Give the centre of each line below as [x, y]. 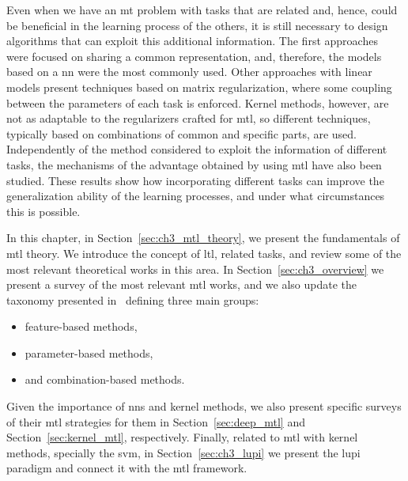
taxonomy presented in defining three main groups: [133, 299]
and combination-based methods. [105, 379]
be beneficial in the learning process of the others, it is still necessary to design [197, 25]
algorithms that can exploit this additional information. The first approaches [192, 41]
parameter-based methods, [89, 352]
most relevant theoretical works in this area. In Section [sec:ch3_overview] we [195, 269]
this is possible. [43, 211]
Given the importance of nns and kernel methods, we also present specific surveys [204, 406]
